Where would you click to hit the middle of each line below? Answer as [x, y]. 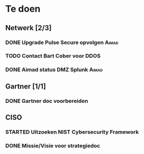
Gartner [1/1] [26, 86]
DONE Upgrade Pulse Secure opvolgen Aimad [62, 42]
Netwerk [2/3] [29, 28]
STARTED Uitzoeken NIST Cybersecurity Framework [72, 132]
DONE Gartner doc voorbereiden [47, 101]
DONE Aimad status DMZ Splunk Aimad [54, 70]
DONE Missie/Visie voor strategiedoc [53, 145]
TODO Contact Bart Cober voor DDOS [53, 56]
